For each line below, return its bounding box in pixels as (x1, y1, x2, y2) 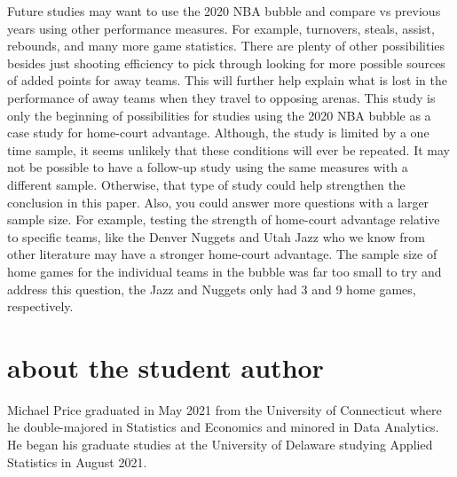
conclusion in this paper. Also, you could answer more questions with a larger (7, 192, 429, 211)
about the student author (7, 348, 324, 385)
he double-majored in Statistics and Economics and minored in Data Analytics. (7, 418, 439, 436)
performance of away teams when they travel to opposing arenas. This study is (7, 88, 436, 106)
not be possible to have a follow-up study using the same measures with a (7, 158, 408, 176)
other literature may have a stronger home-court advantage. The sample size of (7, 245, 437, 263)
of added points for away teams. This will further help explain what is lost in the (7, 71, 447, 90)
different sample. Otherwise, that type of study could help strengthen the (7, 175, 406, 193)
